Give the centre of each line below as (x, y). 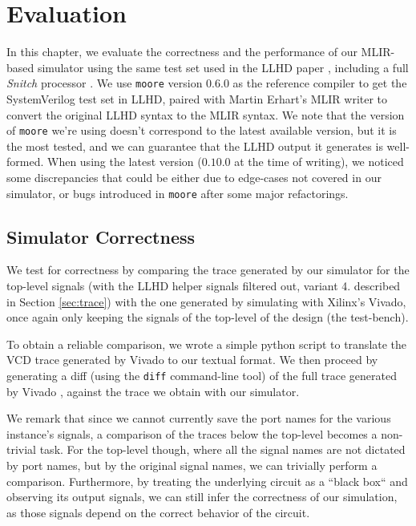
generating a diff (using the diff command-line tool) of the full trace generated (202, 376)
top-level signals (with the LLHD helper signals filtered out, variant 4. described (204, 286)
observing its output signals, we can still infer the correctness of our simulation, (202, 497)
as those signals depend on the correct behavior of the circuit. (158, 512)
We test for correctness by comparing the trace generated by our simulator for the (208, 270)
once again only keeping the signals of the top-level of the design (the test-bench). (208, 317)
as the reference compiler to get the (320, 83)
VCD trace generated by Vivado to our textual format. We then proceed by (192, 360)
